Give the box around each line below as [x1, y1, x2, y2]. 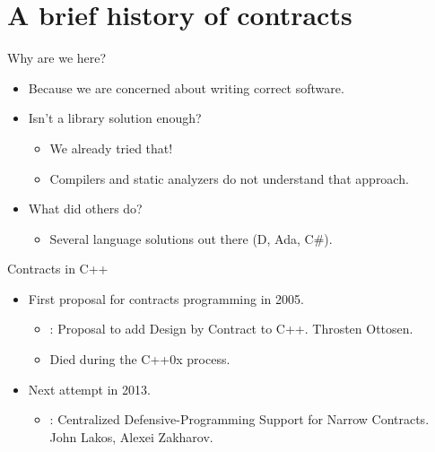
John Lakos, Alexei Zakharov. [49, 427, 213, 446]
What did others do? [28, 199, 143, 218]
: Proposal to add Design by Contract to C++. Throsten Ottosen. [49, 319, 413, 338]
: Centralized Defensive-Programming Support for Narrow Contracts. [49, 410, 430, 429]
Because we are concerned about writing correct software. [28, 78, 344, 97]
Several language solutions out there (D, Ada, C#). [49, 229, 333, 248]
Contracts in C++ [7, 259, 109, 278]
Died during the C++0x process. [49, 350, 231, 369]
